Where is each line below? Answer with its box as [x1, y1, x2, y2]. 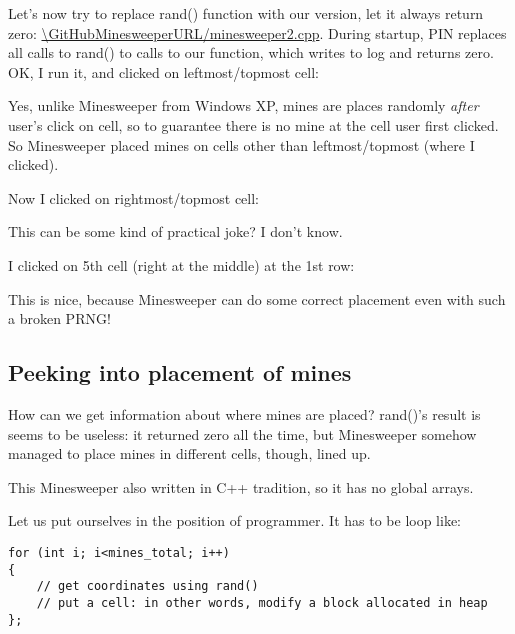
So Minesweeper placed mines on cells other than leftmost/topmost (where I [8, 134, 475, 155]
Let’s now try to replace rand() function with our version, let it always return [8, 3, 484, 23]
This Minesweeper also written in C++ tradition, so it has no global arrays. [8, 476, 474, 497]
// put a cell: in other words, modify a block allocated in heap [36, 595, 488, 610]
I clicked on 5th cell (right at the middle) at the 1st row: [8, 254, 355, 275]
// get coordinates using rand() [36, 579, 259, 594]
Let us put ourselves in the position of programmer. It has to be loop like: [8, 510, 462, 531]
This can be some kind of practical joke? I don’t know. [8, 221, 343, 242]
